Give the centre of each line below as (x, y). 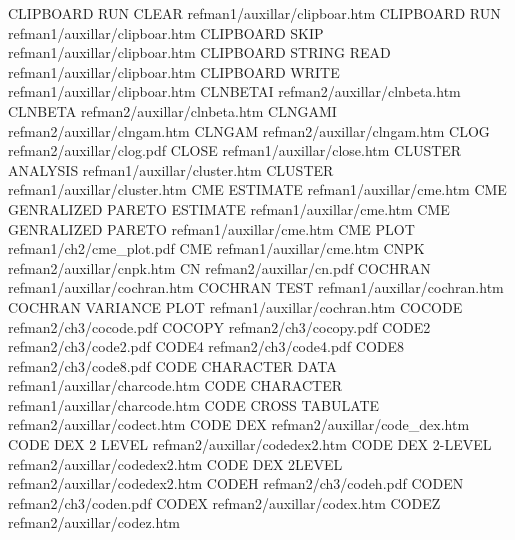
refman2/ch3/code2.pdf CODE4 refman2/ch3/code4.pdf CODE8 (206, 346)
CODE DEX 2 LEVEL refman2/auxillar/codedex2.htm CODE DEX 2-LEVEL (250, 444)
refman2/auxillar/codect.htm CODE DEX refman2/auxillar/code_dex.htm (239, 424)
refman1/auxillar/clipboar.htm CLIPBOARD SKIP (166, 32)
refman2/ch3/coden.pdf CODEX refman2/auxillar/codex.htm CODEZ (224, 502)
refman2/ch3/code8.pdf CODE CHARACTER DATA (172, 365)
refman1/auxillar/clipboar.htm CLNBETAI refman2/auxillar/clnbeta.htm (234, 91)
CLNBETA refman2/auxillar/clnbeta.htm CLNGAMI (172, 110)
